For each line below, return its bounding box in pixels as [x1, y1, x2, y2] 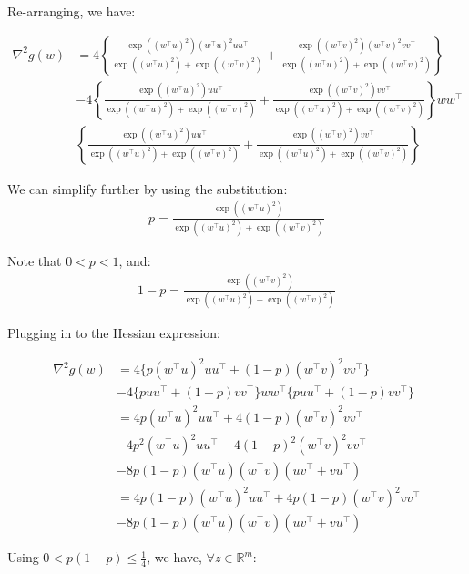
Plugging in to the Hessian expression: [7, 323, 220, 343]
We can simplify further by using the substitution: [7, 179, 288, 198]
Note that [7, 251, 62, 270]
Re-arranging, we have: [7, 2, 136, 20]
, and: [118, 251, 151, 270]
